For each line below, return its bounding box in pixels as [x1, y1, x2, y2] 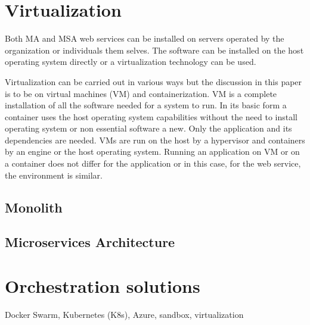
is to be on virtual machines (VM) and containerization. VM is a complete [5, 87, 277, 99]
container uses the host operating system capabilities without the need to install [5, 110, 297, 123]
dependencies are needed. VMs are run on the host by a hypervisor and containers [5, 133, 305, 146]
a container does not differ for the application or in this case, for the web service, [5, 157, 301, 170]
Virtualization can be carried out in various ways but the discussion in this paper [5, 75, 302, 87]
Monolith [5, 198, 63, 216]
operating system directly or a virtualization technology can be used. [5, 55, 256, 68]
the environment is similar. [5, 168, 103, 181]
